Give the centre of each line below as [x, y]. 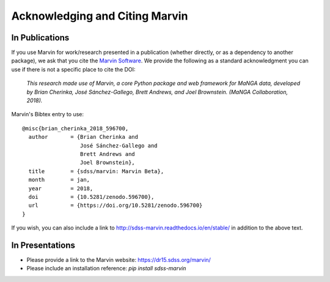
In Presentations [43, 245]
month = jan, [59, 180]
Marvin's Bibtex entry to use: [47, 114]
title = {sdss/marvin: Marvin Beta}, [96, 171]
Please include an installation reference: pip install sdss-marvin [106, 269]
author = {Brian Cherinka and [83, 137]
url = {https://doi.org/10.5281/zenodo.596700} [116, 206]
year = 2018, [61, 188]
